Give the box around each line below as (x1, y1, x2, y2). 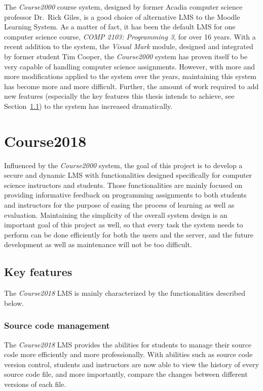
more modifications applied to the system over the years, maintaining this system (4, 71, 257, 82)
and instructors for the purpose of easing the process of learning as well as (4, 200, 235, 210)
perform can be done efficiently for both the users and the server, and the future (4, 229, 254, 240)
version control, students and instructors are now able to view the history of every (4, 359, 259, 369)
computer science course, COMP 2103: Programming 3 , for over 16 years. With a (4, 31, 256, 42)
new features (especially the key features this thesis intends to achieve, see (4, 91, 235, 101)
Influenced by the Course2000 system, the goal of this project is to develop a (4, 160, 243, 170)
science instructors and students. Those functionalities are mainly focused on (4, 179, 243, 190)
